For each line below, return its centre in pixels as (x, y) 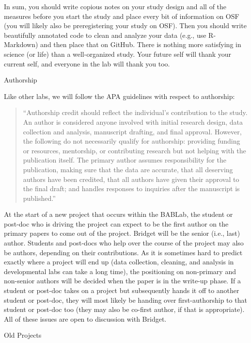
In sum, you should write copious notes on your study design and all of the (115, 6)
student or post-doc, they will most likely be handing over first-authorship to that (125, 300)
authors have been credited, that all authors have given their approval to (131, 179)
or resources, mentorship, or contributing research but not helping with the (134, 150)
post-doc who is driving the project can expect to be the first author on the (116, 223)
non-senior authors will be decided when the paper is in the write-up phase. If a (122, 281)
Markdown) (21, 44)
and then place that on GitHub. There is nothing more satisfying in (141, 44)
